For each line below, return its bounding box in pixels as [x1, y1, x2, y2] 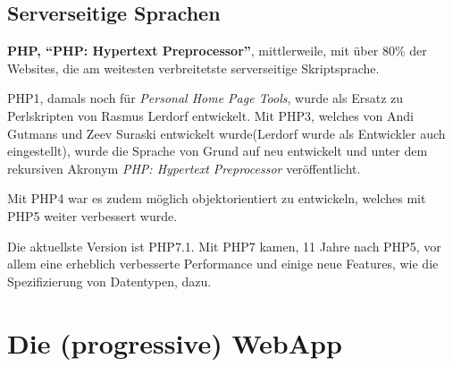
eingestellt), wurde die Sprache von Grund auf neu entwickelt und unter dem [7, 141, 428, 160]
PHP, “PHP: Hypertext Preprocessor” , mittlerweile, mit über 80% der [7, 41, 427, 60]
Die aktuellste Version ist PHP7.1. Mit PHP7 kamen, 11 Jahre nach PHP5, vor [7, 236, 441, 255]
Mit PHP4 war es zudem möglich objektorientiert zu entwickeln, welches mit [7, 189, 426, 208]
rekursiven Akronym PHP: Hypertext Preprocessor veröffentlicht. [7, 158, 361, 177]
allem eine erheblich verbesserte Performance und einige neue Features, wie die [7, 254, 439, 273]
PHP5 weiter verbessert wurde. [7, 206, 178, 225]
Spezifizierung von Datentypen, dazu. [7, 271, 212, 290]
